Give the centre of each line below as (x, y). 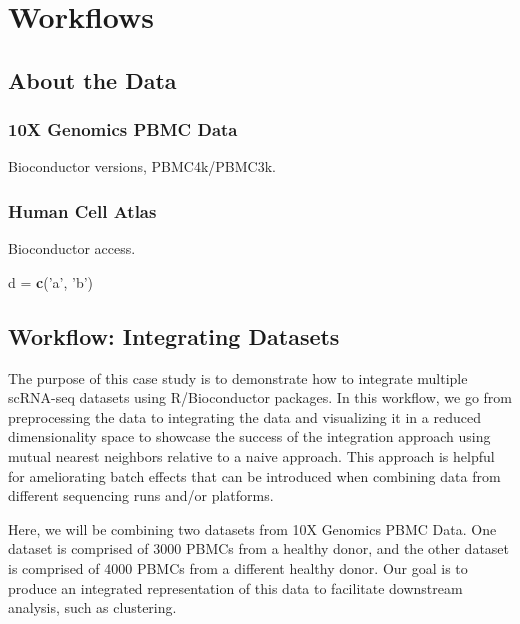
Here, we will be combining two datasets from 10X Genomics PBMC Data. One (252, 528)
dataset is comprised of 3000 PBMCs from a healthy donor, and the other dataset (259, 548)
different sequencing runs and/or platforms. (141, 495)
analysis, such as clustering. (92, 607)
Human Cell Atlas (82, 210)
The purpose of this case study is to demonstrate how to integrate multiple (238, 377)
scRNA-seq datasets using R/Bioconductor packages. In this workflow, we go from (260, 397)
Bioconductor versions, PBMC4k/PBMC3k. (142, 166)
